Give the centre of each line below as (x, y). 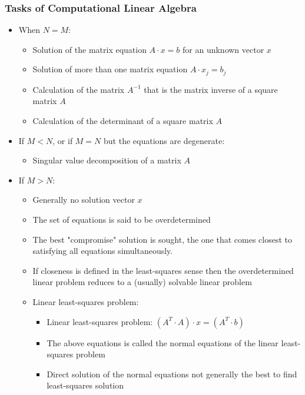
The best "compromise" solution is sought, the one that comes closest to (162, 239)
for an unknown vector (223, 49)
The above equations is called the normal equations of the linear (163, 342)
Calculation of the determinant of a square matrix (123, 121)
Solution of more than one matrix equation (110, 69)
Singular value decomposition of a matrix (107, 160)
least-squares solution (85, 385)
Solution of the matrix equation (89, 49)
